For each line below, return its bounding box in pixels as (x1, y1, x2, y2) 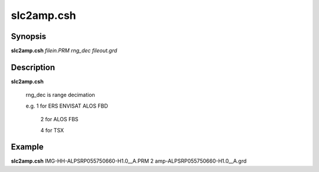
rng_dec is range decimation (25, 92, 96, 99)
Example (11, 142, 44, 152)
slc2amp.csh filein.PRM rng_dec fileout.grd (11, 47, 118, 54)
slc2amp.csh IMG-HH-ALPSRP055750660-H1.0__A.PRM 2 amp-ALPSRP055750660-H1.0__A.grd (11, 157, 247, 165)
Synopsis (11, 31, 47, 41)
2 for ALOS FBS (40, 116, 79, 123)
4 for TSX (40, 126, 64, 134)
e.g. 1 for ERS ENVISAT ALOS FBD (25, 102, 109, 109)
